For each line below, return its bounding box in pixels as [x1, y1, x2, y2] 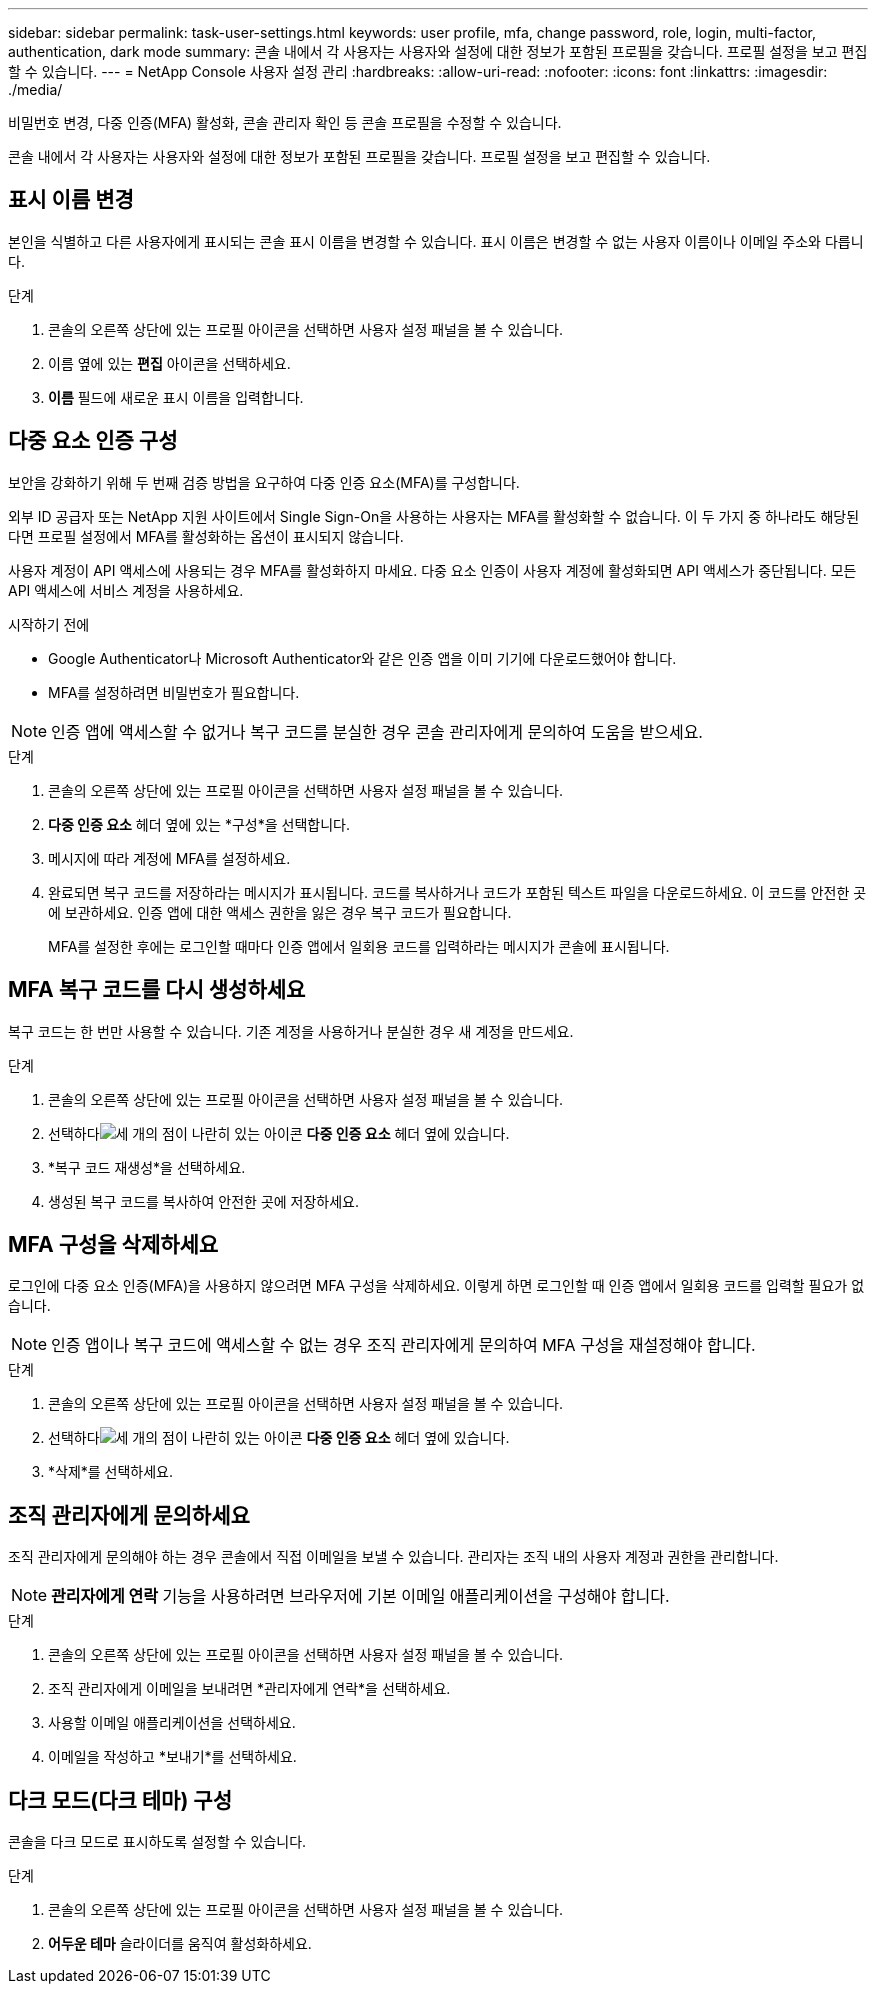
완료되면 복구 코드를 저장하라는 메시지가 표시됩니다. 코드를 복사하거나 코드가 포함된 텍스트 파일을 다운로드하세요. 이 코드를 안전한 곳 [48, 883, 867, 901]
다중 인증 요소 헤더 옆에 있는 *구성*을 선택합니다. [48, 815, 350, 833]
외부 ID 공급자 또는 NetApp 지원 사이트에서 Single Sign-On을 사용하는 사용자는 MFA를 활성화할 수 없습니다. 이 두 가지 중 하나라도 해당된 [8, 507, 860, 525]
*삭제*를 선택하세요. [48, 1463, 174, 1481]
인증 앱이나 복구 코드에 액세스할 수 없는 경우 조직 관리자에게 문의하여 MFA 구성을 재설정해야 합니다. [51, 1335, 756, 1356]
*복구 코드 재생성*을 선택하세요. [48, 1158, 246, 1176]
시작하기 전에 [8, 615, 90, 633]
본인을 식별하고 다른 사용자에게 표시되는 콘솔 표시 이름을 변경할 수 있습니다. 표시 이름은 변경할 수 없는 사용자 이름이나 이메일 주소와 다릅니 [8, 232, 864, 250]
